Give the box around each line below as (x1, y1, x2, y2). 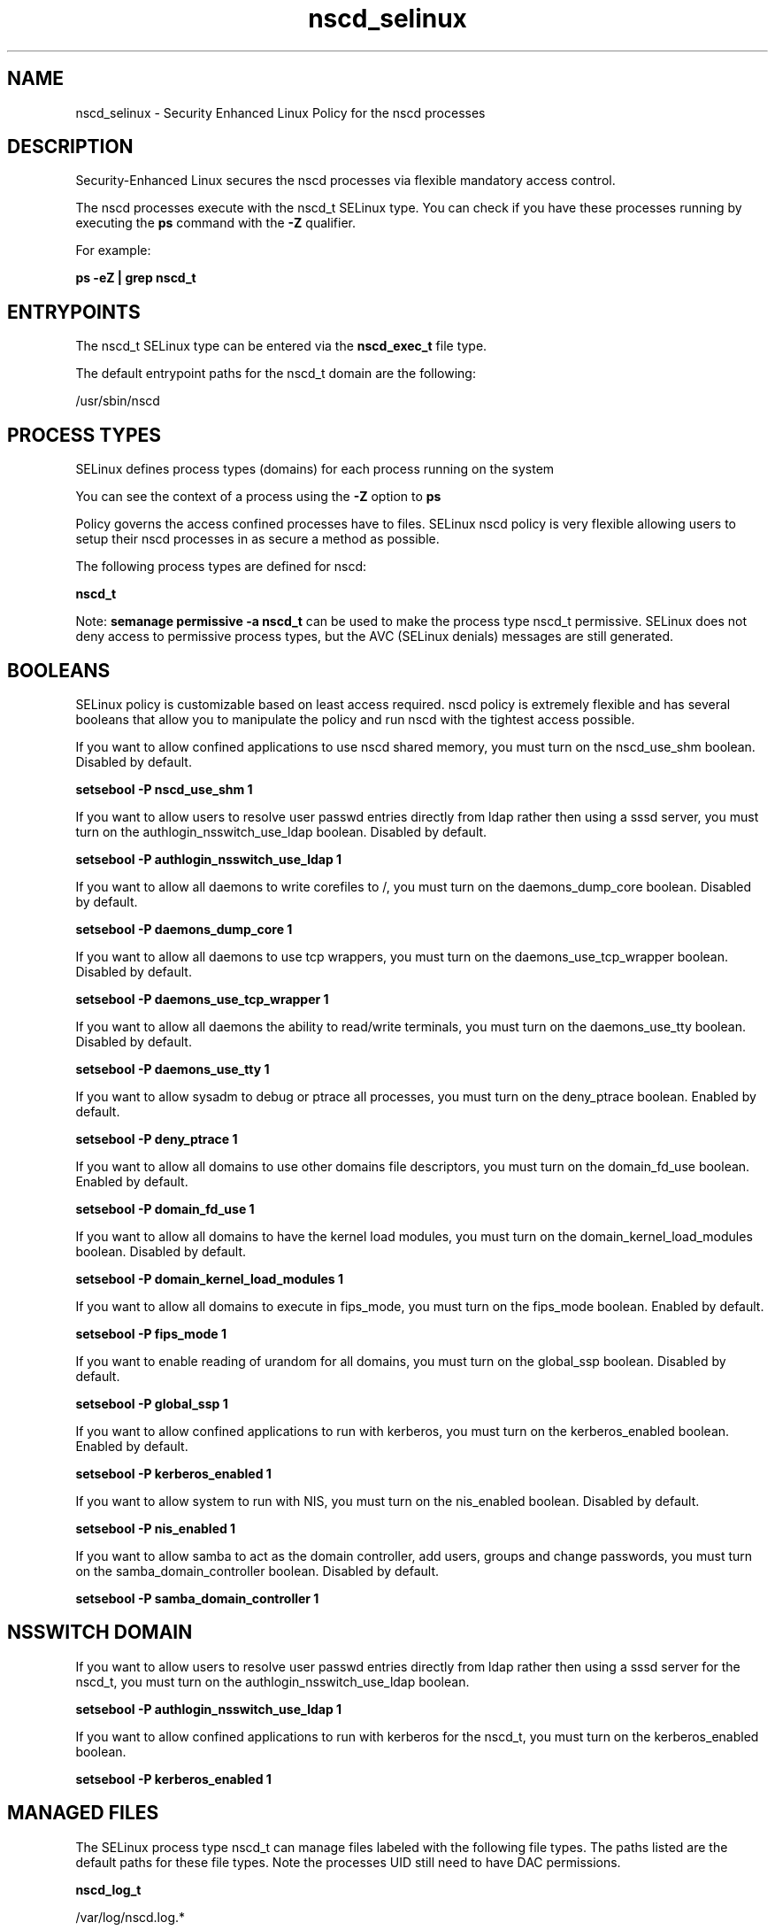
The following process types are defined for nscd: (75, 559, 367, 575)
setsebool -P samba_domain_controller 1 (75, 1590, 319, 1606)
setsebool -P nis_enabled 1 (75, 1520, 236, 1536)
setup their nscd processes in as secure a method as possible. (75, 531, 440, 547)
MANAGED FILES (7, 1802, 159, 1825)
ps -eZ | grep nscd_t (75, 270, 196, 286)
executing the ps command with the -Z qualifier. (75, 215, 356, 231)
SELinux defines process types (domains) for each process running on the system (75, 461, 555, 477)
